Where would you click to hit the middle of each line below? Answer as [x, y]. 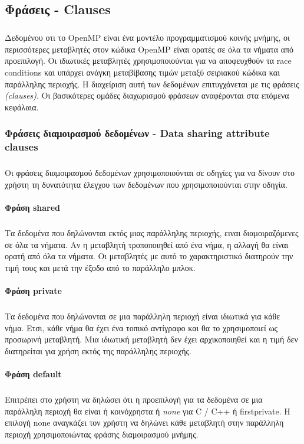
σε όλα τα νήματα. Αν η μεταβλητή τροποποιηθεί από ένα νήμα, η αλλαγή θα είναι [147, 244]
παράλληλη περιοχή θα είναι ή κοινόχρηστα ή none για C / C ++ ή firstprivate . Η [148, 411]
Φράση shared [32, 208]
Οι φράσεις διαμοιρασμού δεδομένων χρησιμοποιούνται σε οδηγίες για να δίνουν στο [150, 173]
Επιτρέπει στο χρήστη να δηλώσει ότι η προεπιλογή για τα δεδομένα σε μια [134, 399]
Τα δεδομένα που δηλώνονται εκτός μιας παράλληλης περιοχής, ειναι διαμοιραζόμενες [152, 233]
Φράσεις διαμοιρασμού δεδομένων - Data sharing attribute [137, 133]
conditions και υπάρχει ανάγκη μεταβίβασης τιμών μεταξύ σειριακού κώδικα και [142, 72]
